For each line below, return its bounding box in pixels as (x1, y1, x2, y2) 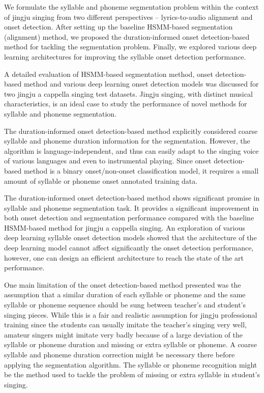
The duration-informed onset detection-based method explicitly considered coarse (4, 125, 258, 136)
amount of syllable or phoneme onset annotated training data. (4, 175, 198, 186)
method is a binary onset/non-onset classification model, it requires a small (23, 165, 259, 176)
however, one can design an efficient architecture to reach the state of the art (4, 252, 244, 263)
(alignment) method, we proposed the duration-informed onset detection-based (4, 31, 250, 42)
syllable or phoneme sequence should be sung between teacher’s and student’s (4, 299, 246, 310)
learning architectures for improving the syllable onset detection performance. (4, 51, 246, 62)
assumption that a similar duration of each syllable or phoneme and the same (4, 289, 246, 300)
